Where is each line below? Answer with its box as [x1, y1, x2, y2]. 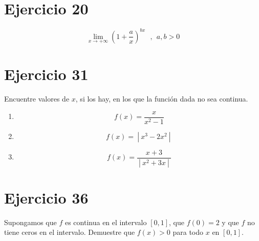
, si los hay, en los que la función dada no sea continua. [75, 93, 248, 104]
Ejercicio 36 [4, 187, 89, 208]
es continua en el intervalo [64, 216, 147, 227]
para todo [172, 227, 204, 237]
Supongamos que [4, 216, 57, 227]
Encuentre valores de [4, 93, 70, 104]
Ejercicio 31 [4, 64, 89, 85]
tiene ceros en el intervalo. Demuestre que [4, 227, 135, 237]
